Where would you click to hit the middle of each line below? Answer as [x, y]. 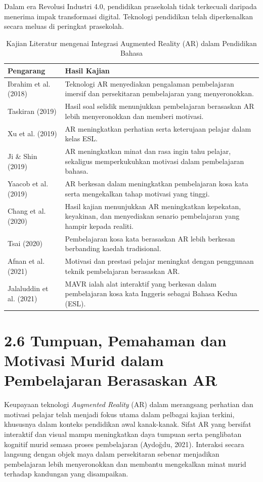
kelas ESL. [81, 138]
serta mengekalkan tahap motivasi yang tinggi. [137, 193]
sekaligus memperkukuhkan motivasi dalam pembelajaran [155, 161]
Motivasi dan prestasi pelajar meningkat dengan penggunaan [159, 261]
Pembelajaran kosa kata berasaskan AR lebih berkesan [150, 238]
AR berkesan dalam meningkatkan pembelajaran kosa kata [157, 184]
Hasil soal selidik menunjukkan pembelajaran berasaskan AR [160, 106]
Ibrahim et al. [29, 83]
